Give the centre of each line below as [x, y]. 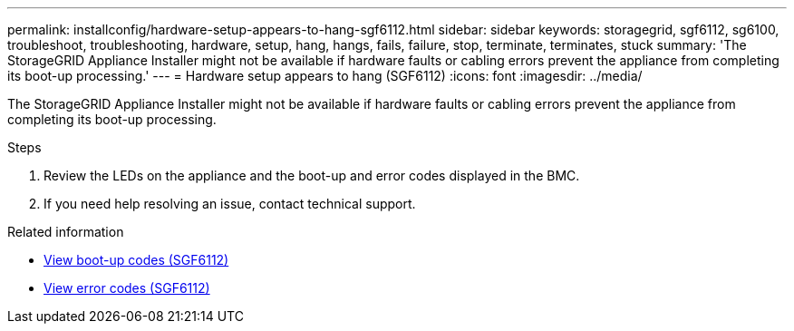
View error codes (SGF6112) [127, 288]
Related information [66, 232]
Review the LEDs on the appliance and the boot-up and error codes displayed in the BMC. [312, 175]
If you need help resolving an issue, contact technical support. [230, 204]
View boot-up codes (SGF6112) [136, 260]
